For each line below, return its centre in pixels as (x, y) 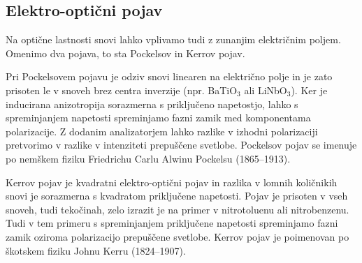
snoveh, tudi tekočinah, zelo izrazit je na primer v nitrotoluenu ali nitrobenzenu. (178, 209)
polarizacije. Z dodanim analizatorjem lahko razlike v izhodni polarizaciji (162, 131)
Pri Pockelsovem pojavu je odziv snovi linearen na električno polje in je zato (169, 76)
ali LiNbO (266, 90)
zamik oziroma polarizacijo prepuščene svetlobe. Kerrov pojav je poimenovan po (178, 236)
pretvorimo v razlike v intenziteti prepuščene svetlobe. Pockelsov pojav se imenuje (181, 145)
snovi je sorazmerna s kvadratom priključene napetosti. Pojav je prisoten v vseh (177, 196)
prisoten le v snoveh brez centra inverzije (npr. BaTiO (122, 90)
